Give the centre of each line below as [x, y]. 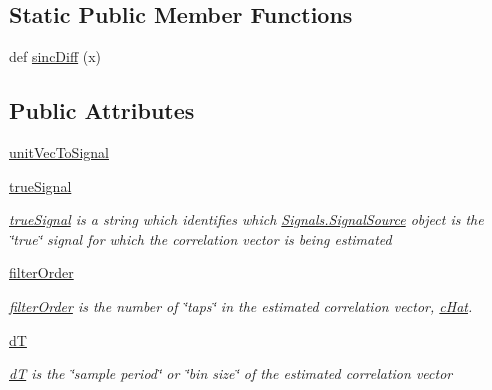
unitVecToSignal [59, 152]
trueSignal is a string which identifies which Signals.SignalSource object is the [246, 219]
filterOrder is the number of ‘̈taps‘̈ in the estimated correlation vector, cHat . [241, 305]
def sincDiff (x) [55, 56]
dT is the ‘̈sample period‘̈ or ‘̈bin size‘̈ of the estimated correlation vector [231, 373]
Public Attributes [102, 110]
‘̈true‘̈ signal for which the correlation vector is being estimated [200, 238]
